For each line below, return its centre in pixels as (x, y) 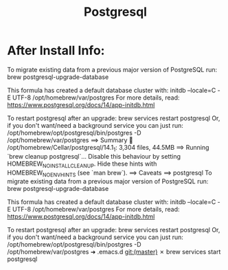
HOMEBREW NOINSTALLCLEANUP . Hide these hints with (82, 164)
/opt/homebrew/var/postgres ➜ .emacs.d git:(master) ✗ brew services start (114, 252)
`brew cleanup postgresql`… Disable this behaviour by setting (94, 156)
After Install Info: (56, 50)
